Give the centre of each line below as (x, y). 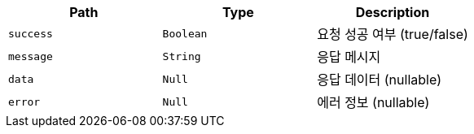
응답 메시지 (349, 57)
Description (393, 12)
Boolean (185, 33)
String (182, 56)
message (31, 56)
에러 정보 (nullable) (373, 102)
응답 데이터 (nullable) (380, 80)
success (31, 33)
